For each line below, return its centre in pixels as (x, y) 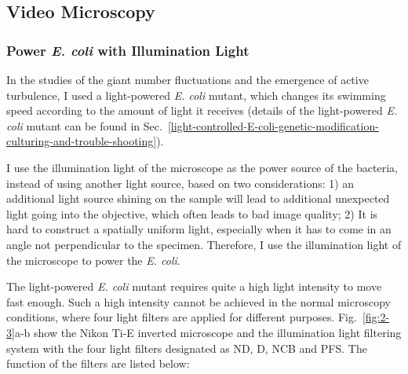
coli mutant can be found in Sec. (84, 125)
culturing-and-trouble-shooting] (82, 141)
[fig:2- (376, 317)
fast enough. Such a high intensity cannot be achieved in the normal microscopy (199, 301)
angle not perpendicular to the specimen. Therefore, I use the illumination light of (204, 244)
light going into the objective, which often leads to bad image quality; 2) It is (192, 213)
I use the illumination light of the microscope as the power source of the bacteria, (202, 167)
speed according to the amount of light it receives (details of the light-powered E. (202, 110)
